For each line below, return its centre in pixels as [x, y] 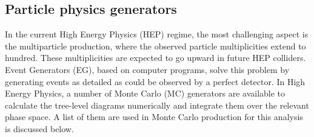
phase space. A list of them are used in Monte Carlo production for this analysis [154, 117]
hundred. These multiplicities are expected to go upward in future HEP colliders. [155, 58]
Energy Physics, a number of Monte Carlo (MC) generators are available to [145, 93]
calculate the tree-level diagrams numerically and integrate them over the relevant [157, 105]
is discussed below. [39, 128]
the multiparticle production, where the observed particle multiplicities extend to [155, 46]
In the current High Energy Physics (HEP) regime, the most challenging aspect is [157, 34]
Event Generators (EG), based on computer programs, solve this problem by [147, 69]
